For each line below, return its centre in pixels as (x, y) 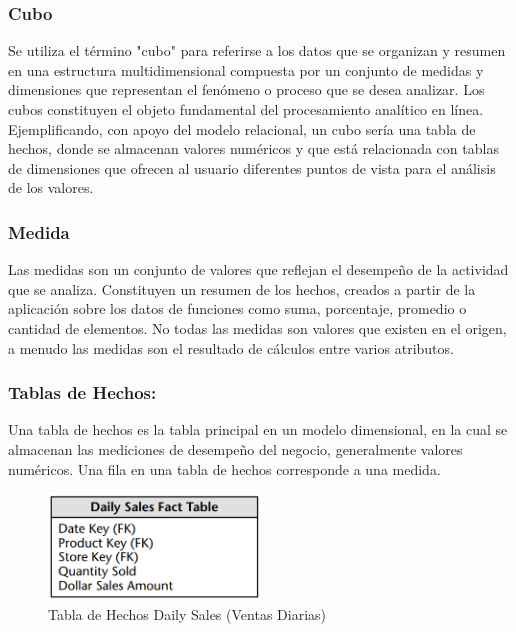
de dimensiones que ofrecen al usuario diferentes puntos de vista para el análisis (252, 167)
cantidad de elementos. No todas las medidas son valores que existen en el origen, (257, 327)
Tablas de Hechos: (82, 392)
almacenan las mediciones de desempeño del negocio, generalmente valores (235, 448)
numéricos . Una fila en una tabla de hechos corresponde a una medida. (224, 468)
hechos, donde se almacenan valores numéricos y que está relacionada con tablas (253, 148)
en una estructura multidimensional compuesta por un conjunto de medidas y (246, 69)
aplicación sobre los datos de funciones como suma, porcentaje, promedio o (237, 308)
